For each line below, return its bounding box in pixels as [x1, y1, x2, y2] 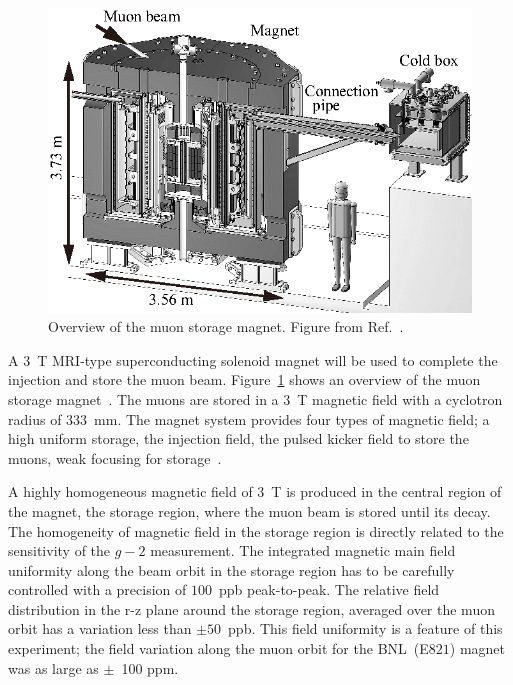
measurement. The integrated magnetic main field [150, 540, 456, 561]
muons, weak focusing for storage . [8, 447, 222, 468]
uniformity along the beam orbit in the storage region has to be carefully [8, 559, 455, 580]
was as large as [8, 657, 99, 678]
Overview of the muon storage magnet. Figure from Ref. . [48, 316, 404, 337]
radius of [8, 408, 62, 429]
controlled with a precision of [8, 579, 187, 600]
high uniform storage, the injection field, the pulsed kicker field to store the [8, 428, 469, 449]
